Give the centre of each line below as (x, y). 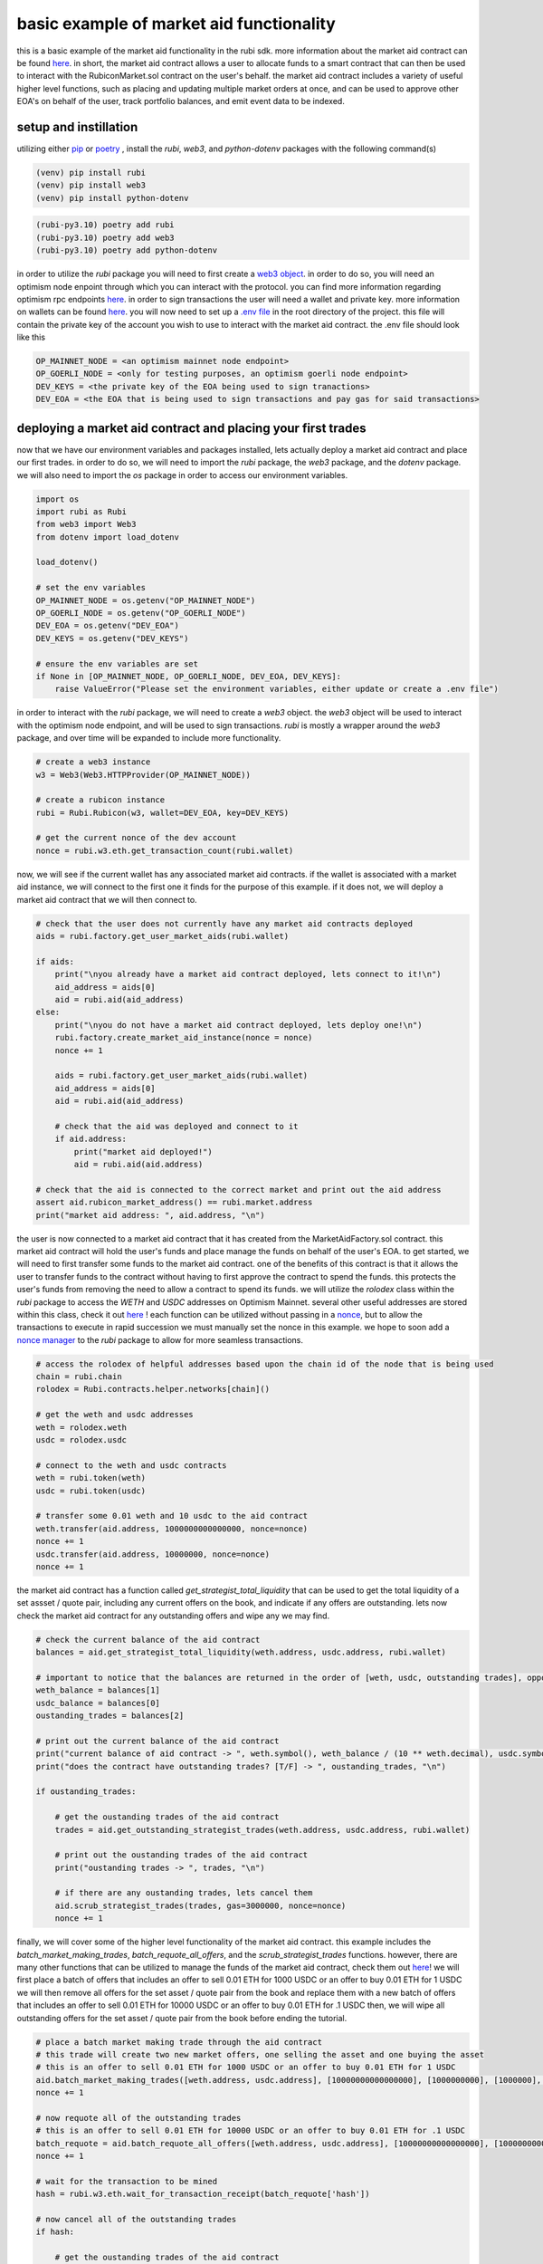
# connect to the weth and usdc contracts (131, 1465)
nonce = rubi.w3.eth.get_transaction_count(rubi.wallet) (165, 850)
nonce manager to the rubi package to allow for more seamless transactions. (160, 1339)
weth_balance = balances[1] (98, 1690)
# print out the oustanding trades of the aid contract (181, 1855)
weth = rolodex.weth (81, 1427)
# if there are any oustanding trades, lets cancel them (184, 1893)
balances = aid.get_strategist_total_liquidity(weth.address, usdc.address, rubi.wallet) (241, 1652)
